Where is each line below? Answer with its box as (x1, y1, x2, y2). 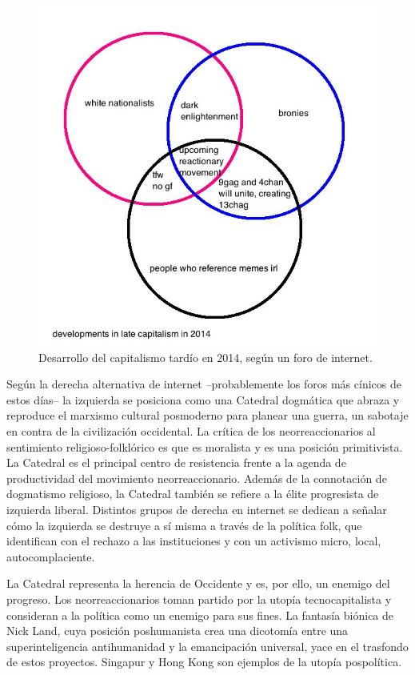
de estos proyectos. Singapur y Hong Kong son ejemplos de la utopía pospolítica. (6, 653, 402, 670)
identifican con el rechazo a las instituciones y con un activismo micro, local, (6, 532, 381, 549)
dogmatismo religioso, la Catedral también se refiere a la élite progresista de (6, 485, 379, 502)
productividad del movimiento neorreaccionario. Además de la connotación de (6, 469, 387, 486)
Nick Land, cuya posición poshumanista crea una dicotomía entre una (6, 622, 349, 639)
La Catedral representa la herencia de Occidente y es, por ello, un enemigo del (6, 575, 390, 592)
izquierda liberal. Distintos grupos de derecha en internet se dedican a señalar (6, 500, 387, 517)
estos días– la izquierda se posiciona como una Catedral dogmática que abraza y (6, 391, 400, 408)
